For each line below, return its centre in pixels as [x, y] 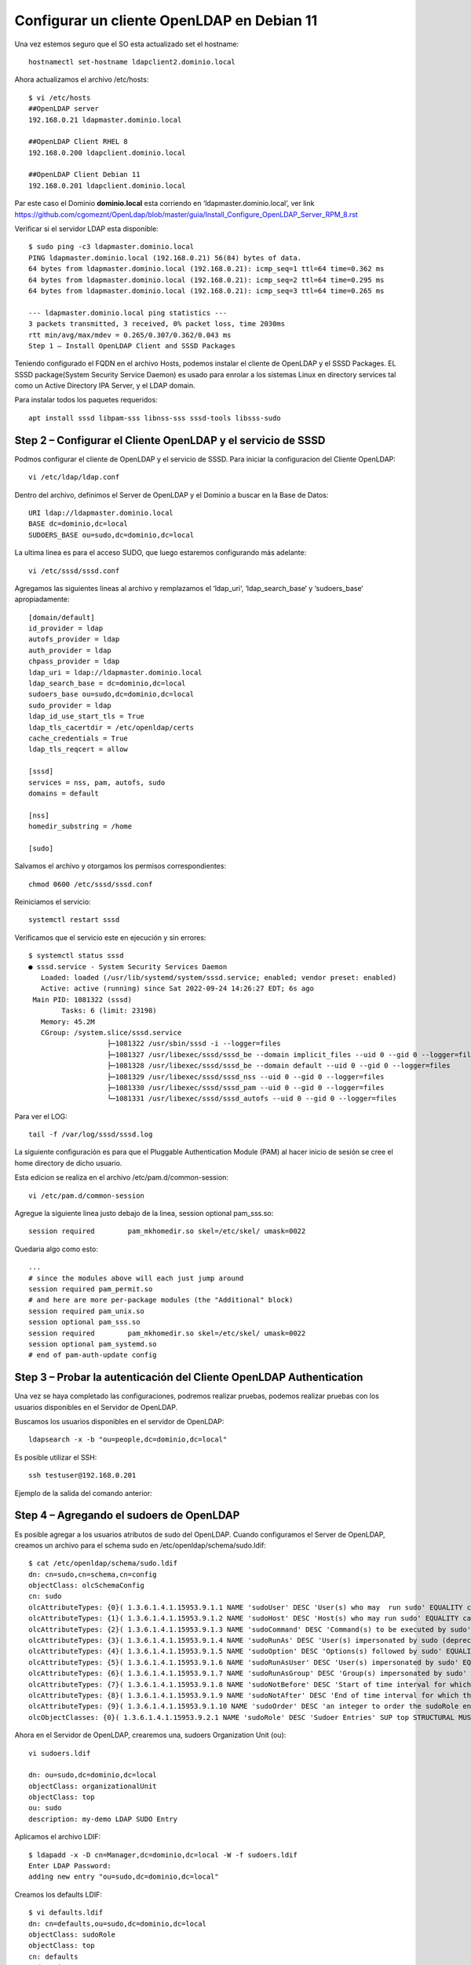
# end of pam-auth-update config [93, 1355]
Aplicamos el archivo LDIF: [58, 1837]
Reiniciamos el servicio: [53, 902]
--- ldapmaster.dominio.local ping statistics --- [128, 313]
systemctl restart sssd [74, 920]
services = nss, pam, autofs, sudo [97, 782]
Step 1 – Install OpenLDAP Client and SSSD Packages [132, 345]
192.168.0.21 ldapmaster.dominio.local [105, 119]
